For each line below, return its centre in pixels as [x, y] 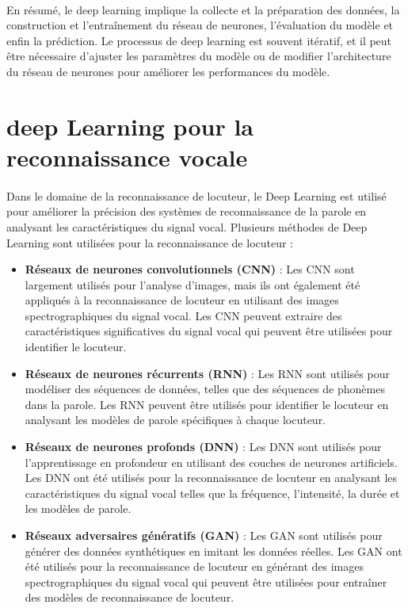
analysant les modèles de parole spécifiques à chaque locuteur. [175, 420]
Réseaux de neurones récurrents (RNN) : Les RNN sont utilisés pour [207, 373]
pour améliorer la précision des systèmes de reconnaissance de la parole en [187, 211]
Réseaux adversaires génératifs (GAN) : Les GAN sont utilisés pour [204, 535]
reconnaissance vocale [127, 157]
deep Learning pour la [130, 126]
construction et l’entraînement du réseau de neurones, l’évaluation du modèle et [200, 25]
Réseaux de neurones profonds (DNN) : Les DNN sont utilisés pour [203, 447]
